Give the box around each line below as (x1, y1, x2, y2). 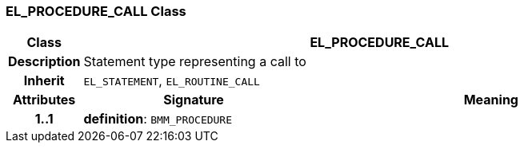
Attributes (13, 92, 76, 108)
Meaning (463, 92, 518, 108)
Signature (163, 92, 224, 108)
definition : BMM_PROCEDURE (83, 111, 233, 127)
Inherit (23, 73, 65, 89)
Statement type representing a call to (83, 53, 306, 70)
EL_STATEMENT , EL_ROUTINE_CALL (83, 73, 260, 89)
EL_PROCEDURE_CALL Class (6, 3, 186, 19)
